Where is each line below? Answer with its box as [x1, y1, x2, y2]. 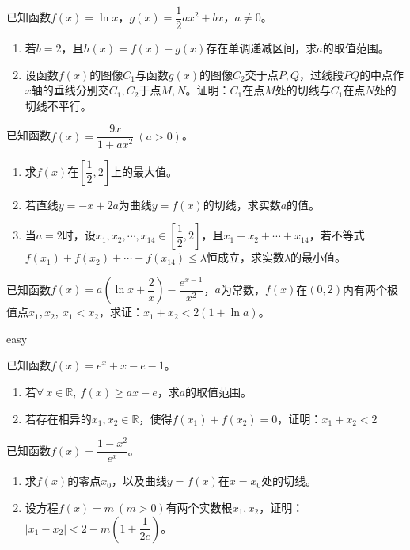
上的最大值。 [111, 162, 178, 179]
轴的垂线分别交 [31, 82, 109, 98]
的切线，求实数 [203, 196, 281, 212]
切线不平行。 [25, 97, 92, 113]
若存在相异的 [25, 410, 92, 426]
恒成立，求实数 [206, 249, 284, 265]
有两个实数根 [165, 498, 233, 515]
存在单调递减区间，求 [206, 40, 317, 56]
